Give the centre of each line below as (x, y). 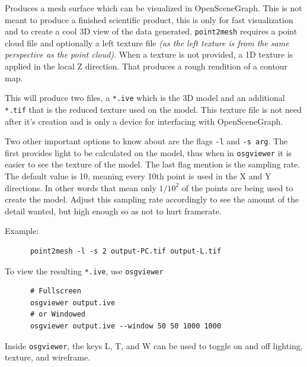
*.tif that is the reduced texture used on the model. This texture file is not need (153, 109)
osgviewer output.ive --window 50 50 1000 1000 (126, 326)
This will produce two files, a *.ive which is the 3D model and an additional (145, 98)
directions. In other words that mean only (81, 187)
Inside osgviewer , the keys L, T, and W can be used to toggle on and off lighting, (154, 345)
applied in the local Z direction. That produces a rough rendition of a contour (146, 66)
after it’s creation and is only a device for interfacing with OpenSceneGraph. (144, 121)
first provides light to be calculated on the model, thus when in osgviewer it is (148, 152)
